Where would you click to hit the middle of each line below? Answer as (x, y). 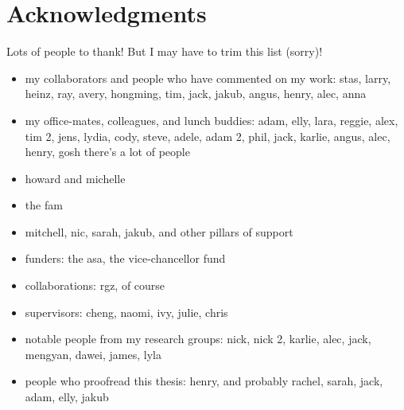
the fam (44, 205)
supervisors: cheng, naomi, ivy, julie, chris (126, 312)
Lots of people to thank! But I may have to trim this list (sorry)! (165, 51)
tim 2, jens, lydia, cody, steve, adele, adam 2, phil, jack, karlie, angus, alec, (208, 136)
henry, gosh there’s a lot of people (107, 152)
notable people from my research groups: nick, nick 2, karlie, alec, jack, (198, 339)
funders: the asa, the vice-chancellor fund (125, 258)
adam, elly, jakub (67, 397)
